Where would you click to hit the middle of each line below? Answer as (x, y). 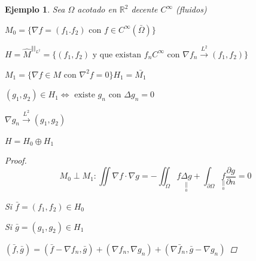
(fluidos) (191, 9)
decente (144, 9)
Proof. (16, 160)
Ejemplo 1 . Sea (35, 9)
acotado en (97, 9)
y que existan (117, 55)
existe (85, 95)
